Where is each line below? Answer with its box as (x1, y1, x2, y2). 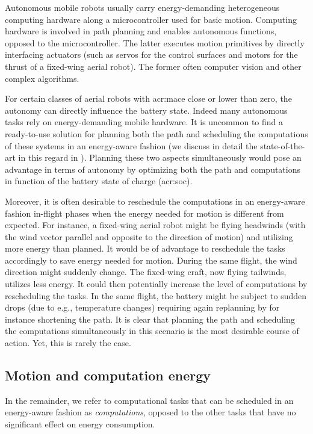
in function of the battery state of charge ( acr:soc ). (5, 175, 193, 187)
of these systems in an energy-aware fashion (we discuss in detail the (5, 139, 258, 152)
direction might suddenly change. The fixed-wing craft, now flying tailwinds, (5, 265, 287, 278)
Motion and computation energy (5, 366, 211, 385)
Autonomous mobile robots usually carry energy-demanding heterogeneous (5, 1, 280, 13)
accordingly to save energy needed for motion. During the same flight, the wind (5, 253, 297, 266)
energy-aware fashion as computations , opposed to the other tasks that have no (5, 406, 296, 418)
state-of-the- (260, 139, 305, 152)
